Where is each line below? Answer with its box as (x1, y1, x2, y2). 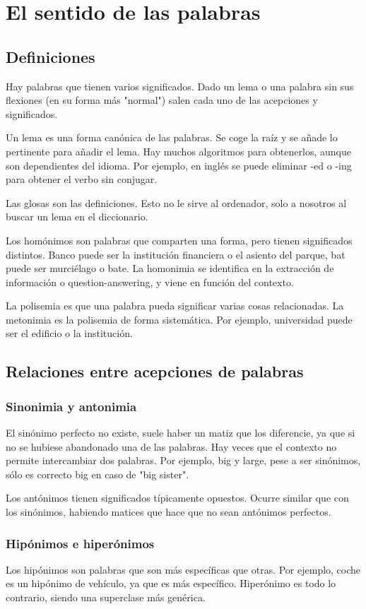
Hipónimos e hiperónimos (6, 534, 155, 552)
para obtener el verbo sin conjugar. (6, 172, 158, 187)
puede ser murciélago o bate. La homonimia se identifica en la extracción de (6, 261, 334, 276)
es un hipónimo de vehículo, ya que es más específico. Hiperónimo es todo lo (6, 576, 336, 591)
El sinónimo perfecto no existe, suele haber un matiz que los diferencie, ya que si (6, 425, 355, 440)
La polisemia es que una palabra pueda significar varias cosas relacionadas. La (6, 298, 344, 313)
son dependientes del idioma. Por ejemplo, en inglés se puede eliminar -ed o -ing (6, 158, 352, 172)
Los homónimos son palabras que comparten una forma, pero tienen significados (6, 232, 353, 247)
